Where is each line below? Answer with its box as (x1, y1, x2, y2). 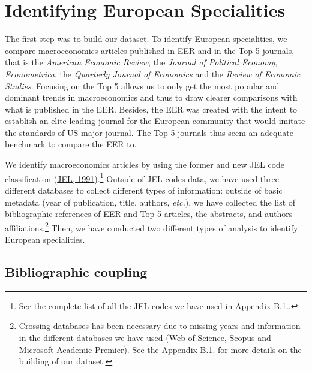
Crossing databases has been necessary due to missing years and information (19, 319, 301, 332)
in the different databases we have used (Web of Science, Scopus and (19, 331, 271, 343)
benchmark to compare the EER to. (5, 138, 137, 150)
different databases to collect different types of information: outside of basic (5, 183, 283, 196)
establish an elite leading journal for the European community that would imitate (5, 114, 305, 127)
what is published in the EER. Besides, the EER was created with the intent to (5, 102, 298, 115)
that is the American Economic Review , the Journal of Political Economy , (5, 56, 278, 68)
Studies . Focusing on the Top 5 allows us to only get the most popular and (5, 79, 280, 92)
